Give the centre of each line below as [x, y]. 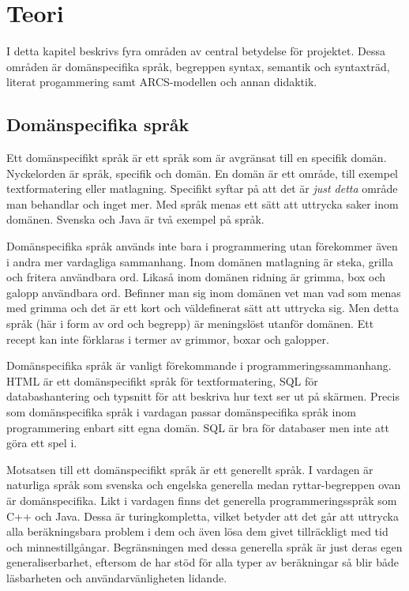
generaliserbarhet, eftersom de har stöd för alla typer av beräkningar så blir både [203, 562]
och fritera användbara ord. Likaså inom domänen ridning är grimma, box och [196, 277]
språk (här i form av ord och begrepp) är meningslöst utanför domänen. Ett [190, 324]
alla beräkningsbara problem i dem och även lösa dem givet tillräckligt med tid [197, 531]
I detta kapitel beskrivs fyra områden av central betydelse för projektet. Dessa [196, 51]
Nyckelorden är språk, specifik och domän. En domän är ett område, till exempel [202, 173]
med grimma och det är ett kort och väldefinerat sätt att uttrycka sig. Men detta [203, 308]
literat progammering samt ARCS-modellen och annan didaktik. [162, 82]
